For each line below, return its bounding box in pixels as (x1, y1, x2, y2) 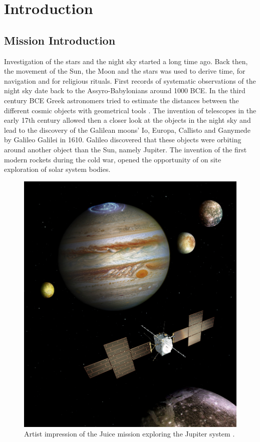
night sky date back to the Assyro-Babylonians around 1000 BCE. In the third (4, 85, 245, 96)
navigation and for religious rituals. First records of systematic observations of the (4, 75, 256, 86)
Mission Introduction (4, 32, 116, 48)
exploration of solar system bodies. (4, 164, 111, 174)
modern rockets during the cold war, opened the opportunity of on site (4, 154, 221, 164)
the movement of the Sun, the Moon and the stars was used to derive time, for (4, 66, 245, 76)
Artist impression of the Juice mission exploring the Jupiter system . (24, 428, 235, 439)
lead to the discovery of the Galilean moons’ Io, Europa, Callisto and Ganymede (4, 124, 250, 135)
